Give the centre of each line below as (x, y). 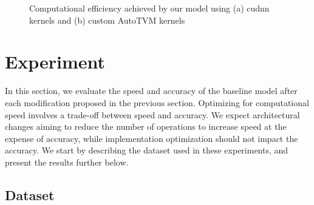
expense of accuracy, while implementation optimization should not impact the (152, 138)
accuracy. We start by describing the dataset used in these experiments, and (147, 150)
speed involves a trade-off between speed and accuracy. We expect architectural (152, 114)
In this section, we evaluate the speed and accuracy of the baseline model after (151, 91)
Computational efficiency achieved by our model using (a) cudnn (149, 8)
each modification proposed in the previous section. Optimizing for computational (157, 102)
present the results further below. (67, 162)
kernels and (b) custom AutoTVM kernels (107, 20)
